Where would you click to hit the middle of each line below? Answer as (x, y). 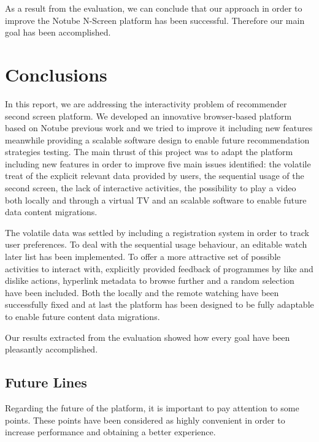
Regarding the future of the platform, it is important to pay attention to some (152, 407)
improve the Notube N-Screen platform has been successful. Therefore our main (155, 20)
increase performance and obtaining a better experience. (110, 432)
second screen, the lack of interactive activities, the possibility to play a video (151, 188)
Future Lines (46, 382)
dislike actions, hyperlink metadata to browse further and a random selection (150, 280)
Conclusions (56, 74)
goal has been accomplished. (58, 32)
